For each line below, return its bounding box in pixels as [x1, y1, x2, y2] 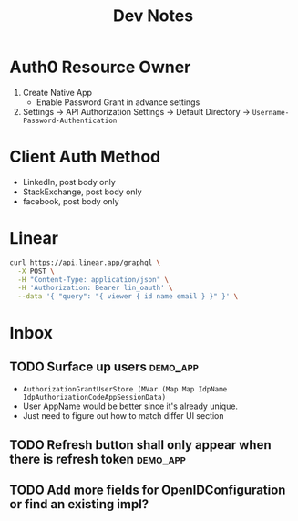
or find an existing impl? [9, 496, 149, 512]
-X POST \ [17, 266, 55, 276]
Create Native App [22, 87, 93, 98]
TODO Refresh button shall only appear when [9, 437, 272, 453]
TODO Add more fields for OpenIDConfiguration [9, 482, 286, 497]
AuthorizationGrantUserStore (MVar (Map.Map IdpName [22, 385, 228, 394]
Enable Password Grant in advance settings [36, 97, 200, 108]
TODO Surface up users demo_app [9, 359, 199, 374]
